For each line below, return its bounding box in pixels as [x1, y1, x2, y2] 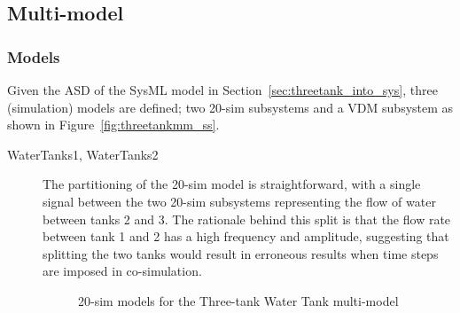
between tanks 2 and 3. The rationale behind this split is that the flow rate [43, 209, 451, 228]
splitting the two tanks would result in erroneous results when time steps [43, 244, 439, 262]
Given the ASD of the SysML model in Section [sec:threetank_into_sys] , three [7, 81, 438, 98]
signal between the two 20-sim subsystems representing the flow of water [43, 192, 436, 210]
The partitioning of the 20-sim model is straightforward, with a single [43, 175, 421, 193]
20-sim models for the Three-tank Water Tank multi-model [78, 291, 399, 309]
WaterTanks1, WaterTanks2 [7, 145, 159, 163]
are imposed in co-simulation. [43, 262, 202, 280]
